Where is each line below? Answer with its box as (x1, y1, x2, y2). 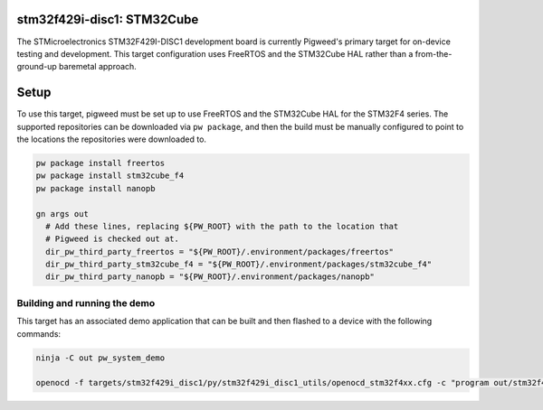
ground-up (16, 61, 58, 72)
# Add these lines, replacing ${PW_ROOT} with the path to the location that (45, 221, 399, 231)
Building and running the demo (16, 296, 156, 309)
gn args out (35, 209, 90, 219)
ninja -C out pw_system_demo (35, 352, 166, 363)
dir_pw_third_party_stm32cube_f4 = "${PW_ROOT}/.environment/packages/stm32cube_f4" (45, 259, 433, 270)
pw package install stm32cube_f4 (35, 171, 185, 181)
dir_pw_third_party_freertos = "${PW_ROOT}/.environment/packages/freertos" (45, 247, 394, 256)
